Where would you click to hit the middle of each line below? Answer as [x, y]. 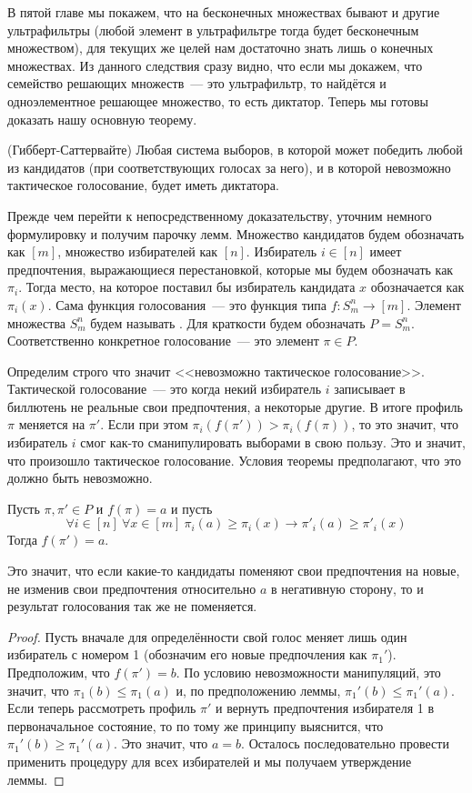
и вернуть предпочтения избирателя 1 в [325, 708]
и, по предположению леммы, [258, 690]
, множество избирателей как [138, 251]
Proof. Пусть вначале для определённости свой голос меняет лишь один [207, 636]
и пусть [192, 508]
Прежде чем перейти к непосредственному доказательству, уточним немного [220, 215]
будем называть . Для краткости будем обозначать [228, 322]
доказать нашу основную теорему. [102, 119]
